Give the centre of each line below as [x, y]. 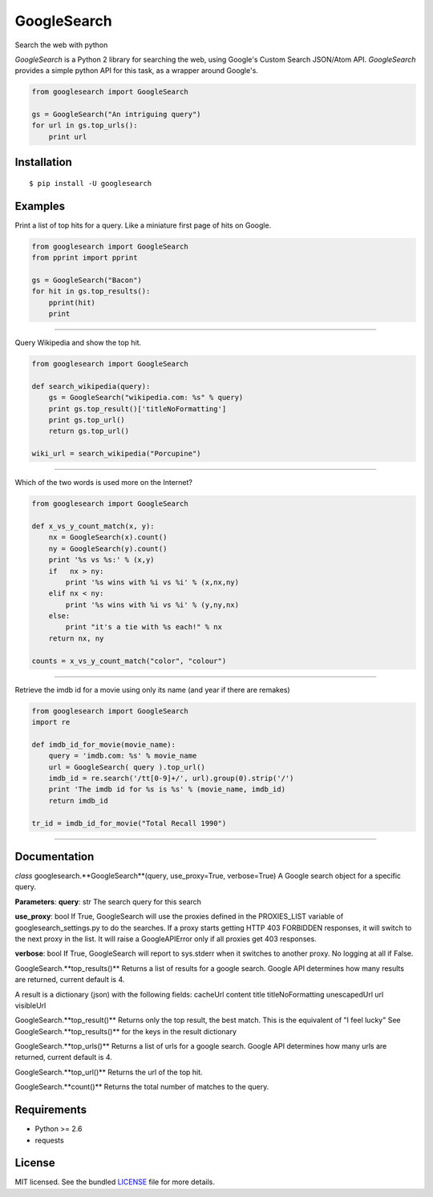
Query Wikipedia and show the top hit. [78, 343]
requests [49, 1140]
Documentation [55, 857]
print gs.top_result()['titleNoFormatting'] [138, 408]
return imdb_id [78, 801]
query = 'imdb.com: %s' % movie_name [123, 756]
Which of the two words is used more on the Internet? [103, 483]
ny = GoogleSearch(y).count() [108, 548]
